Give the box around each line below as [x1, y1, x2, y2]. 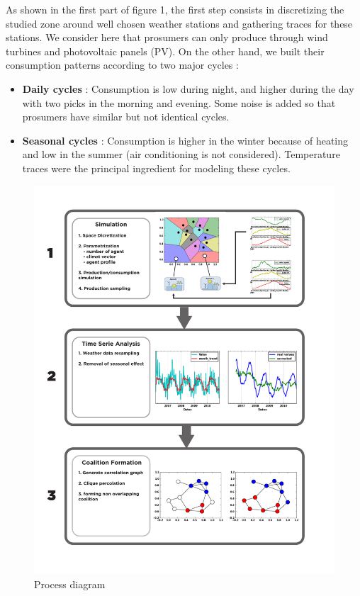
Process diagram [34, 577, 106, 592]
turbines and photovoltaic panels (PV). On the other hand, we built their [6, 43, 325, 58]
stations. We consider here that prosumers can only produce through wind [6, 30, 328, 45]
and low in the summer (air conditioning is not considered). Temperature [22, 147, 340, 162]
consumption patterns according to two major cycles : [6, 57, 239, 72]
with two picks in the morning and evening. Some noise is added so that [22, 95, 336, 110]
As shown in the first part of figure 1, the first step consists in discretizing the [6, 2, 344, 16]
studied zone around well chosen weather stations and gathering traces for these [6, 16, 353, 30]
